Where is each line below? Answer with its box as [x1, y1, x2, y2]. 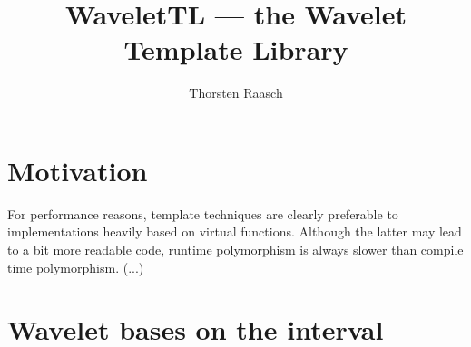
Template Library [123, 31, 348, 68]
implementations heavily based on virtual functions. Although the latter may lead [7, 222, 462, 241]
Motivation [7, 151, 148, 188]
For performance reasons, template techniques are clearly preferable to [7, 204, 398, 223]
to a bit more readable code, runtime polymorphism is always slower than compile [7, 240, 464, 259]
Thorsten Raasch [189, 83, 283, 102]
